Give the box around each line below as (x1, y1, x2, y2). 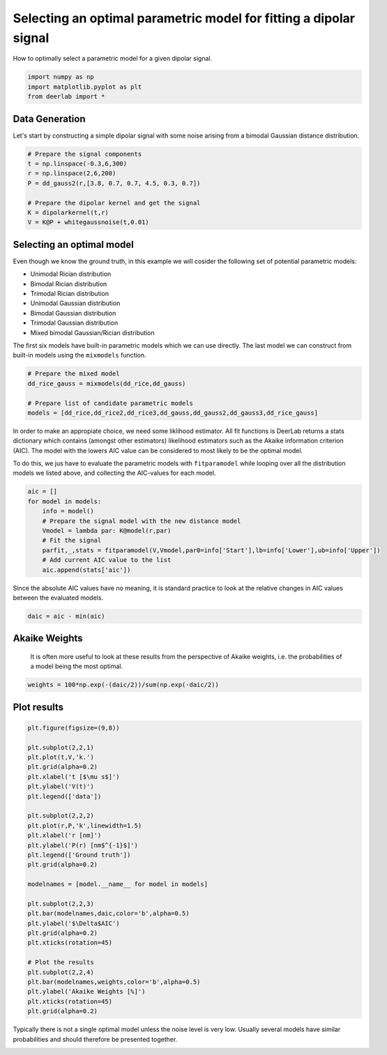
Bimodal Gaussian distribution (30, 309, 116, 317)
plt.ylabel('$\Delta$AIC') (27, 919, 120, 927)
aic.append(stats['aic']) (42, 566, 131, 574)
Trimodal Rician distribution (30, 290, 109, 297)
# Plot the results (27, 959, 94, 966)
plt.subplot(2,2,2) (27, 812, 94, 820)
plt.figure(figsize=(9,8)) (27, 723, 120, 732)
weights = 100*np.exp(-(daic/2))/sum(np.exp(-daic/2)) (27, 681, 219, 689)
